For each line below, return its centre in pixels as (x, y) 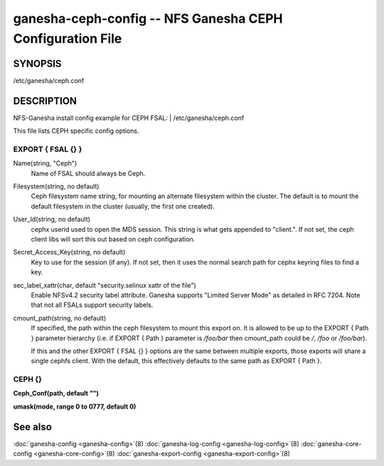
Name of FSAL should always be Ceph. (88, 173)
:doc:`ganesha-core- (331, 443)
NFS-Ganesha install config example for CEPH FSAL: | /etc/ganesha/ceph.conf (129, 118)
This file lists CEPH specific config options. (76, 131)
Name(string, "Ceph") (45, 163)
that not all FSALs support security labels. (92, 305)
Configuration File (68, 38)
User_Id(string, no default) (52, 220)
